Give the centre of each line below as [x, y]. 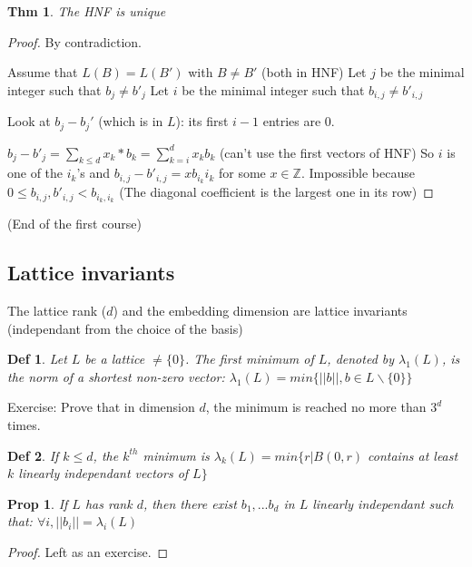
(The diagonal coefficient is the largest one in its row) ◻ [276, 192]
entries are [292, 121]
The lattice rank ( [57, 310]
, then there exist [190, 503]
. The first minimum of [249, 359]
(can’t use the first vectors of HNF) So [327, 152]
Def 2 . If [33, 455]
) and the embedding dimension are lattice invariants [260, 310]
